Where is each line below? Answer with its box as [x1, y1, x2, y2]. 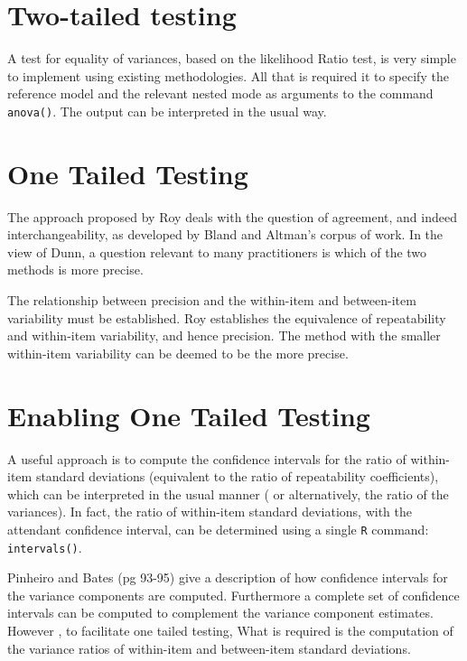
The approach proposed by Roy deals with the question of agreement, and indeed [7, 207, 457, 226]
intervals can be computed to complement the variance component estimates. [7, 603, 434, 622]
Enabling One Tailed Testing [7, 396, 370, 433]
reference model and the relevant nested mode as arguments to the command [7, 84, 434, 103]
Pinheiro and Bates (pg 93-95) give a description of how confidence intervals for [7, 568, 448, 587]
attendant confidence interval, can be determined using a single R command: [7, 519, 429, 538]
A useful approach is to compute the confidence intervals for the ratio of [7, 449, 406, 468]
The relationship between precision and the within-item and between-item [7, 291, 416, 310]
